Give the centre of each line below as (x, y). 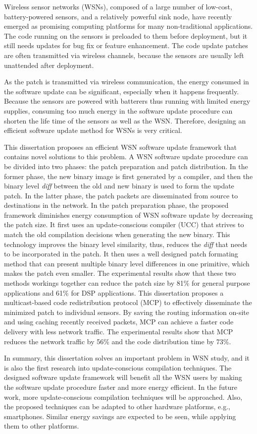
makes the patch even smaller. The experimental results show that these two (120, 273)
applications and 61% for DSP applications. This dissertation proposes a (114, 292)
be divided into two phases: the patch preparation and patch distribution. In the (126, 166)
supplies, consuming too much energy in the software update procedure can (118, 110)
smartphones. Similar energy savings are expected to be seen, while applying (120, 416)
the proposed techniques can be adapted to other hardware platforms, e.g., (117, 406)
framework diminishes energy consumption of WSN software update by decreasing (128, 215)
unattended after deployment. (49, 65)
